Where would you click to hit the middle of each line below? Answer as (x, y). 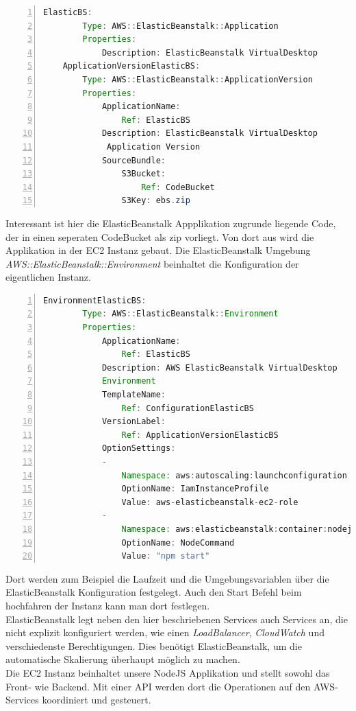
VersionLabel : (133, 422)
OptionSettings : (139, 448)
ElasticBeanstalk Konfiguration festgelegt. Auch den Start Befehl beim (154, 592)
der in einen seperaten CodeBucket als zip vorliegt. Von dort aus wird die (160, 236)
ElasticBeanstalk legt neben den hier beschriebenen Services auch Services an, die (177, 619)
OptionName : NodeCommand (178, 543)
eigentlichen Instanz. (48, 277)
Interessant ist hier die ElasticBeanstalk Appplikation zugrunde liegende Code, (171, 223)
